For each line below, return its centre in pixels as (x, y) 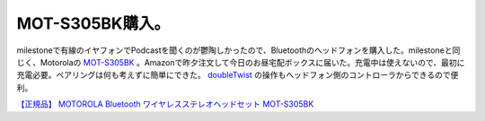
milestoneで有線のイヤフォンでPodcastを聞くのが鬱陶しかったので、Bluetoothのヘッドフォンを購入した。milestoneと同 (238, 50)
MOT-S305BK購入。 (93, 23)
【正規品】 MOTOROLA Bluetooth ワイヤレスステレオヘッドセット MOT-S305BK (165, 104)
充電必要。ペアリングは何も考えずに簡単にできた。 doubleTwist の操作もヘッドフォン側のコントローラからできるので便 (238, 75)
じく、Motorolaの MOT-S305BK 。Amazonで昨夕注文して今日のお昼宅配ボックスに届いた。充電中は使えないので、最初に (241, 62)
